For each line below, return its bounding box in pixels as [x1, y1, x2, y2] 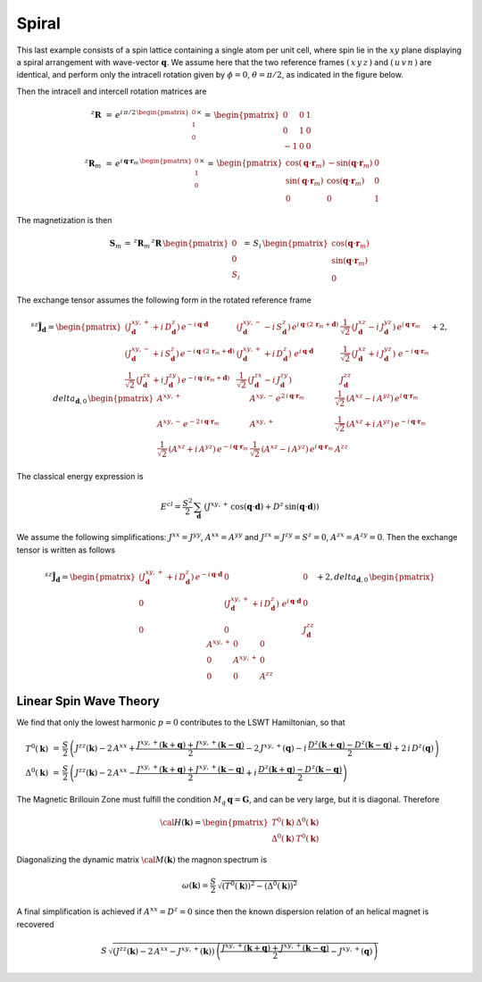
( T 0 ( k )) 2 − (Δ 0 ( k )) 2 [221, 879, 298, 891]
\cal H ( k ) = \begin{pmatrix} [159, 817, 269, 828]
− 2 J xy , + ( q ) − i [245, 742, 307, 753]
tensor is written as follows [16, 545, 116, 555]
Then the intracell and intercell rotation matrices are [16, 86, 207, 96]
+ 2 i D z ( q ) [393, 742, 435, 753]
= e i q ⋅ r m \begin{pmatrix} [105, 156, 193, 169]
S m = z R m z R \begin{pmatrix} [109, 237, 229, 250]
